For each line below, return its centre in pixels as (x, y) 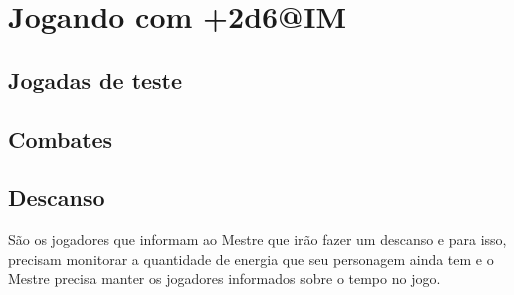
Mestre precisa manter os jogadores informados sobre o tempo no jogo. (224, 278)
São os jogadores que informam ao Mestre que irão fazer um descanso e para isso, (257, 239)
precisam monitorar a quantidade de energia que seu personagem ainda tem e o (251, 258)
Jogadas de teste (95, 79)
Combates (60, 138)
